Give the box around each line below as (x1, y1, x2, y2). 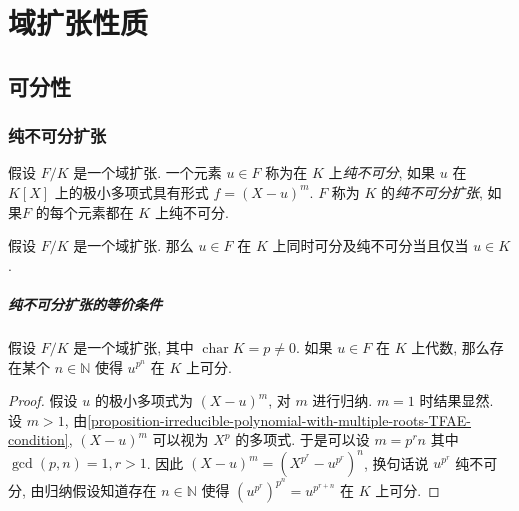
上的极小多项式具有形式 (54, 181, 209, 202)
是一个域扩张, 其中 (73, 336, 194, 357)
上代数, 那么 (411, 336, 490, 357)
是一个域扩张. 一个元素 (73, 162, 222, 183)
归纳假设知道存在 (44, 480, 157, 501)
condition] (8, 429, 69, 450)
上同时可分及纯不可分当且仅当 (272, 235, 469, 256)
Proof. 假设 (8, 390, 78, 411)
